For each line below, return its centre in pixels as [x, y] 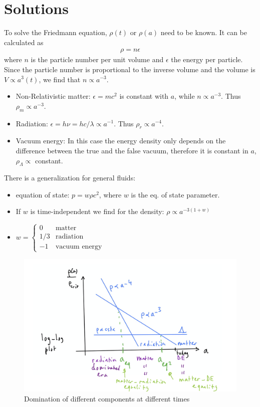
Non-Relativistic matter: [53, 96]
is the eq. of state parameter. [175, 194]
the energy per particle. [207, 59]
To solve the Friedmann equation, [56, 32]
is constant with [144, 96]
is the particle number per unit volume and [97, 59]
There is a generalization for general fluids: [70, 178]
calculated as [24, 42]
